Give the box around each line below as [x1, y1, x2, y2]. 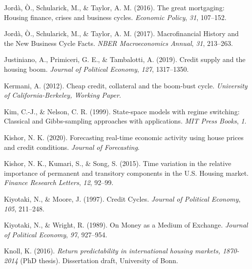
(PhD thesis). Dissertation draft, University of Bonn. [20, 255, 178, 265]
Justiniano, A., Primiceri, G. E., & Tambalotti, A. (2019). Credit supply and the [4, 54, 246, 64]
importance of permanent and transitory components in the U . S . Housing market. [4, 167, 249, 178]
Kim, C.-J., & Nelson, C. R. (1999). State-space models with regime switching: [4, 106, 240, 116]
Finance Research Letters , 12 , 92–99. [4, 177, 114, 187]
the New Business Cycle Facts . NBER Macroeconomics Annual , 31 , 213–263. [4, 38, 233, 48]
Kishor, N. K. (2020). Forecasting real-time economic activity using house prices [4, 132, 244, 142]
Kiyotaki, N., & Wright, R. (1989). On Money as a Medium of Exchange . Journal [4, 220, 248, 230]
